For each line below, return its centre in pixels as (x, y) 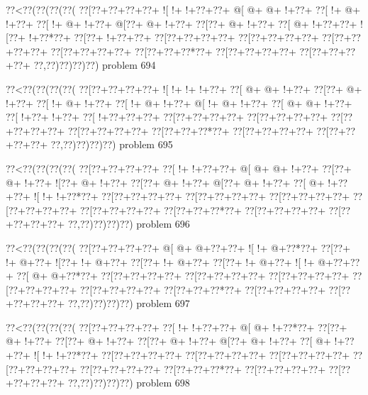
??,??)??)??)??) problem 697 (129, 303)
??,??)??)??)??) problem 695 (112, 144)
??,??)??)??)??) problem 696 (129, 224)
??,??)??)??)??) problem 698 (129, 383)
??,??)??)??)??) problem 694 (95, 65)
